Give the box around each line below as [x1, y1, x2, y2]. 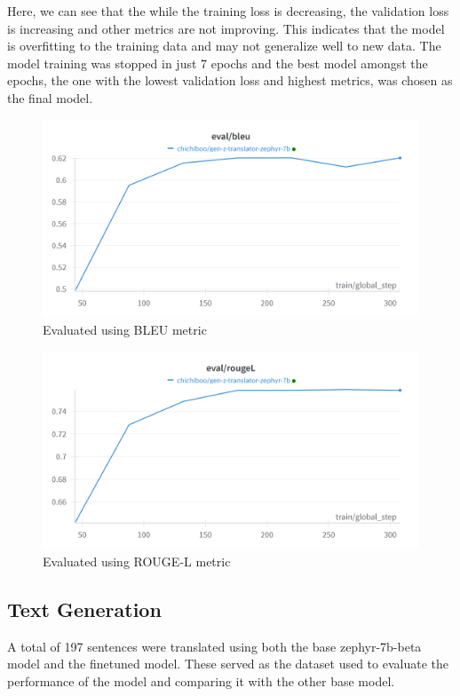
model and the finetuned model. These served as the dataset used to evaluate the [7, 654, 448, 673]
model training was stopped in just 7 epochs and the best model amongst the [7, 53, 428, 72]
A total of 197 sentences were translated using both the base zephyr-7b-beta [7, 637, 422, 655]
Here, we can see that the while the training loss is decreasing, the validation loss [7, 2, 449, 20]
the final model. [7, 88, 93, 107]
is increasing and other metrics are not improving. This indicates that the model [7, 19, 445, 37]
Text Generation [7, 595, 162, 622]
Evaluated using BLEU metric [43, 320, 207, 338]
